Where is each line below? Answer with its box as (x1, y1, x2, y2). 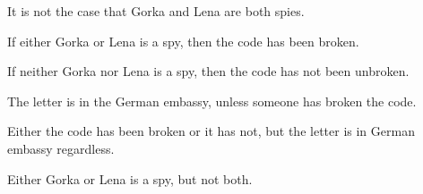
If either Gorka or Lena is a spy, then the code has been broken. (7, 31, 359, 50)
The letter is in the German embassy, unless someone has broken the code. (7, 91, 417, 110)
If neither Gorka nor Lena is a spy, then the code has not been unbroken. (7, 62, 410, 80)
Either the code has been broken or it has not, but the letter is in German (7, 122, 415, 140)
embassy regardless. (7, 139, 115, 157)
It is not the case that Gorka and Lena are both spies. (7, 2, 305, 20)
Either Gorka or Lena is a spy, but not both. (7, 169, 253, 188)
